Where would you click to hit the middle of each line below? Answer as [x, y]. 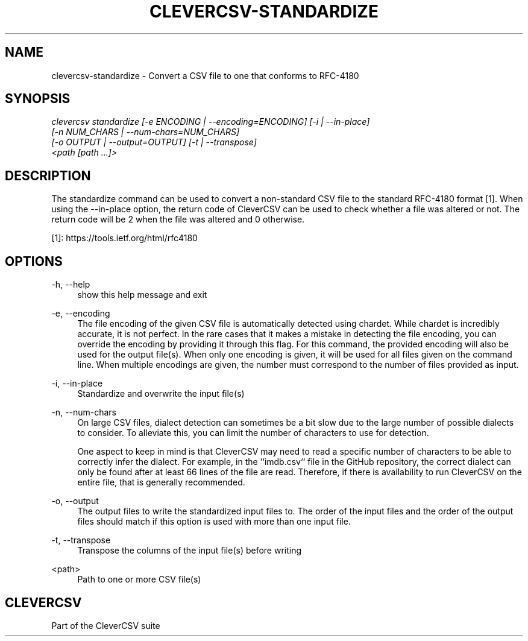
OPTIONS [34, 261]
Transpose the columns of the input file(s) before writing [190, 551]
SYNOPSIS [38, 99]
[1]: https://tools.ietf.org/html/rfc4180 [124, 238]
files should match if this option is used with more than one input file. [214, 522]
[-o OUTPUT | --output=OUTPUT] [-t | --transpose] [154, 142]
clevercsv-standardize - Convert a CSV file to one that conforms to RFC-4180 [205, 75]
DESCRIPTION [48, 175]
